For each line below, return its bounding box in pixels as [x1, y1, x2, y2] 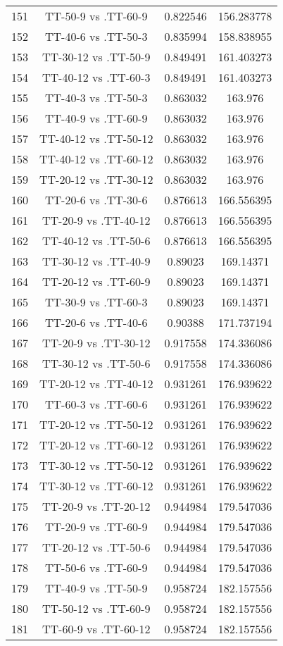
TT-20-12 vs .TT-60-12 [39, 437, 153, 453]
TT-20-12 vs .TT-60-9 [42, 273, 151, 290]
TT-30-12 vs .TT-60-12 [39, 478, 153, 494]
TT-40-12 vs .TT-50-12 [39, 130, 153, 147]
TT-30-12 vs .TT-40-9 [42, 253, 151, 269]
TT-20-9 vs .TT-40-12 [42, 212, 151, 228]
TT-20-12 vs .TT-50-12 [39, 416, 153, 433]
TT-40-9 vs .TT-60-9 [45, 110, 148, 126]
